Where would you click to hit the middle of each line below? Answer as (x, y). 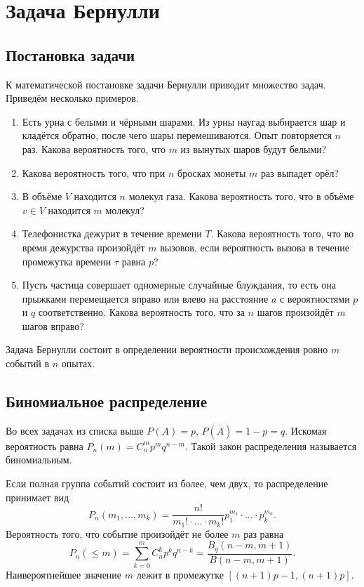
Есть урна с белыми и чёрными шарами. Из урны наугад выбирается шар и (184, 121)
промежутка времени (67, 261)
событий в (28, 363)
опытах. (78, 363)
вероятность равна (45, 446)
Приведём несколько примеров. (72, 98)
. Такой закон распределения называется (271, 446)
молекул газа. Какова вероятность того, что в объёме (241, 196)
